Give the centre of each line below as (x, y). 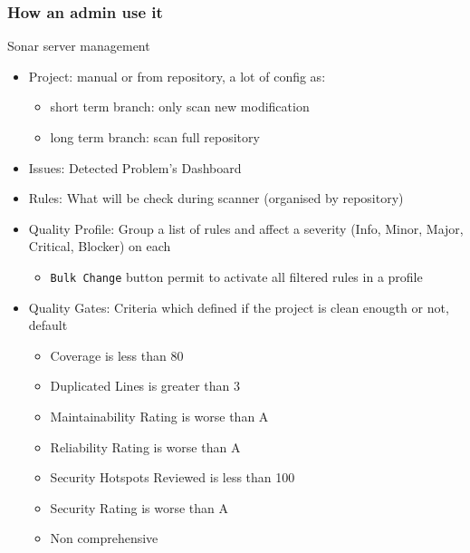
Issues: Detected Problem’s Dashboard (135, 167)
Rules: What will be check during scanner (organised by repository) (216, 198)
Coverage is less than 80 (117, 355)
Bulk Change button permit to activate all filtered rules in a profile (236, 276)
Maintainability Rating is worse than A (159, 416)
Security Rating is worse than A (139, 507)
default (48, 325)
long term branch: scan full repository (155, 137)
